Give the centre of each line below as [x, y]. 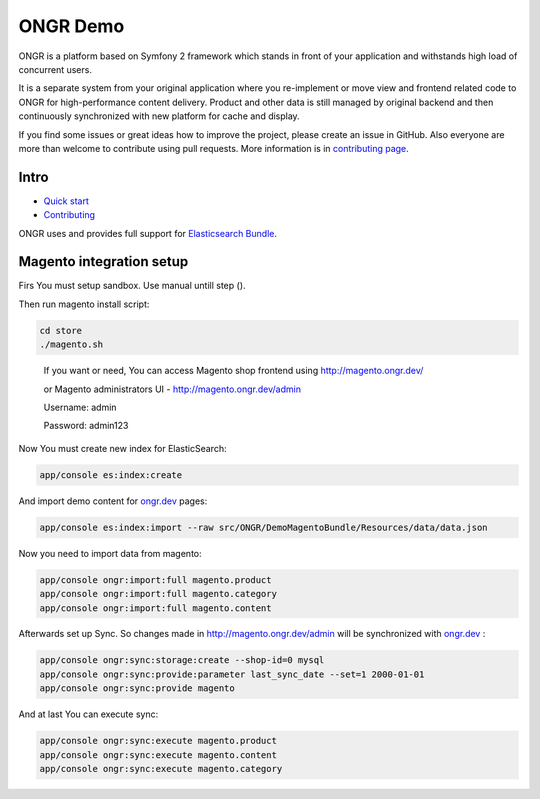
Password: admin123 [86, 426]
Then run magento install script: [84, 304]
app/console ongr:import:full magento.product [155, 579]
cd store [61, 330]
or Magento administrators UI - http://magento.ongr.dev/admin [172, 389]
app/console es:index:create [111, 474]
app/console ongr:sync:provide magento [137, 688]
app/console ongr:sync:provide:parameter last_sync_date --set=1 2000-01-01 [232, 674]
